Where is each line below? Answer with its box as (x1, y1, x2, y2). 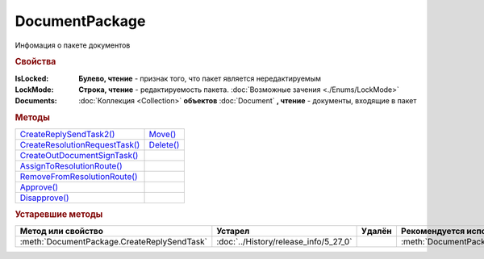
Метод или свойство (19, 226, 104, 237)
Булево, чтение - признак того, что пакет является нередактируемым (78, 73, 322, 83)
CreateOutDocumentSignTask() (19, 150, 139, 161)
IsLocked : (15, 73, 49, 83)
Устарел (216, 226, 250, 237)
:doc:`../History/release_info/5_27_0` (216, 236, 353, 248)
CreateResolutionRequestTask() (19, 140, 140, 151)
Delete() (148, 140, 180, 151)
